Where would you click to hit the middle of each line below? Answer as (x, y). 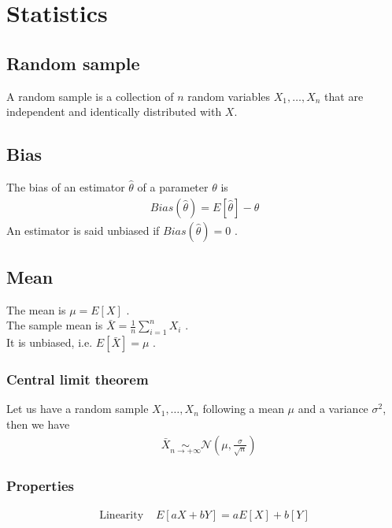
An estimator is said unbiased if (83, 230)
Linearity (122, 515)
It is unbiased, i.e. (50, 342)
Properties (40, 485)
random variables (229, 96)
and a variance (333, 409)
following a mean (243, 409)
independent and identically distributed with (114, 112)
